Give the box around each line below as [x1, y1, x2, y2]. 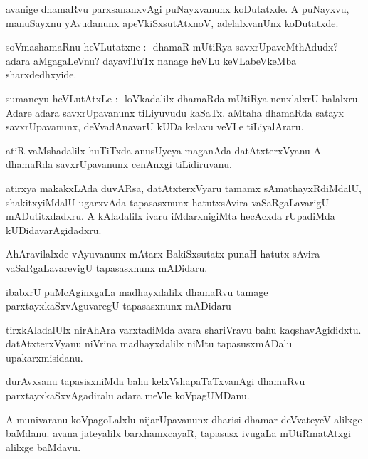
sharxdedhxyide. [6, 67, 77, 82]
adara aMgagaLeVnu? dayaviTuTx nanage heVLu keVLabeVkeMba [6, 53, 297, 68]
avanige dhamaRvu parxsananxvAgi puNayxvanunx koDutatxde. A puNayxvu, [6, 1, 349, 16]
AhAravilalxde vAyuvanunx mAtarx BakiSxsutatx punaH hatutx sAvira [6, 246, 320, 261]
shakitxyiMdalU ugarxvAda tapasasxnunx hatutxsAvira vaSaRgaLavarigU [6, 194, 329, 209]
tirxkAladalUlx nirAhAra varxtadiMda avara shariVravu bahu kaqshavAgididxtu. [6, 322, 362, 337]
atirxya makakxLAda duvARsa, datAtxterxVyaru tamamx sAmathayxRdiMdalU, [6, 180, 362, 195]
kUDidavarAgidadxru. [6, 222, 102, 237]
